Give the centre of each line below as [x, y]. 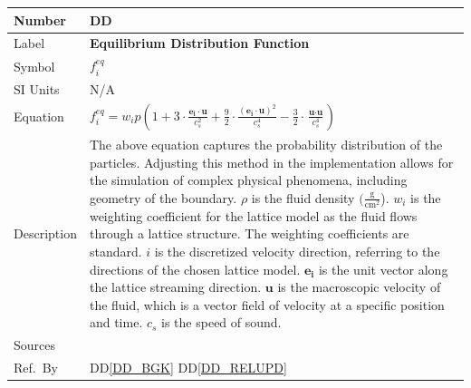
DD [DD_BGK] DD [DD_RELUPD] [188, 368]
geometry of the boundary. [163, 197]
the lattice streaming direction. [175, 287]
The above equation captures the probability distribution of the [266, 144]
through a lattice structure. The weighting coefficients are [249, 233]
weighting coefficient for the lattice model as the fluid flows [253, 215]
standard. [115, 252]
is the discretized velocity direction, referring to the [297, 252]
